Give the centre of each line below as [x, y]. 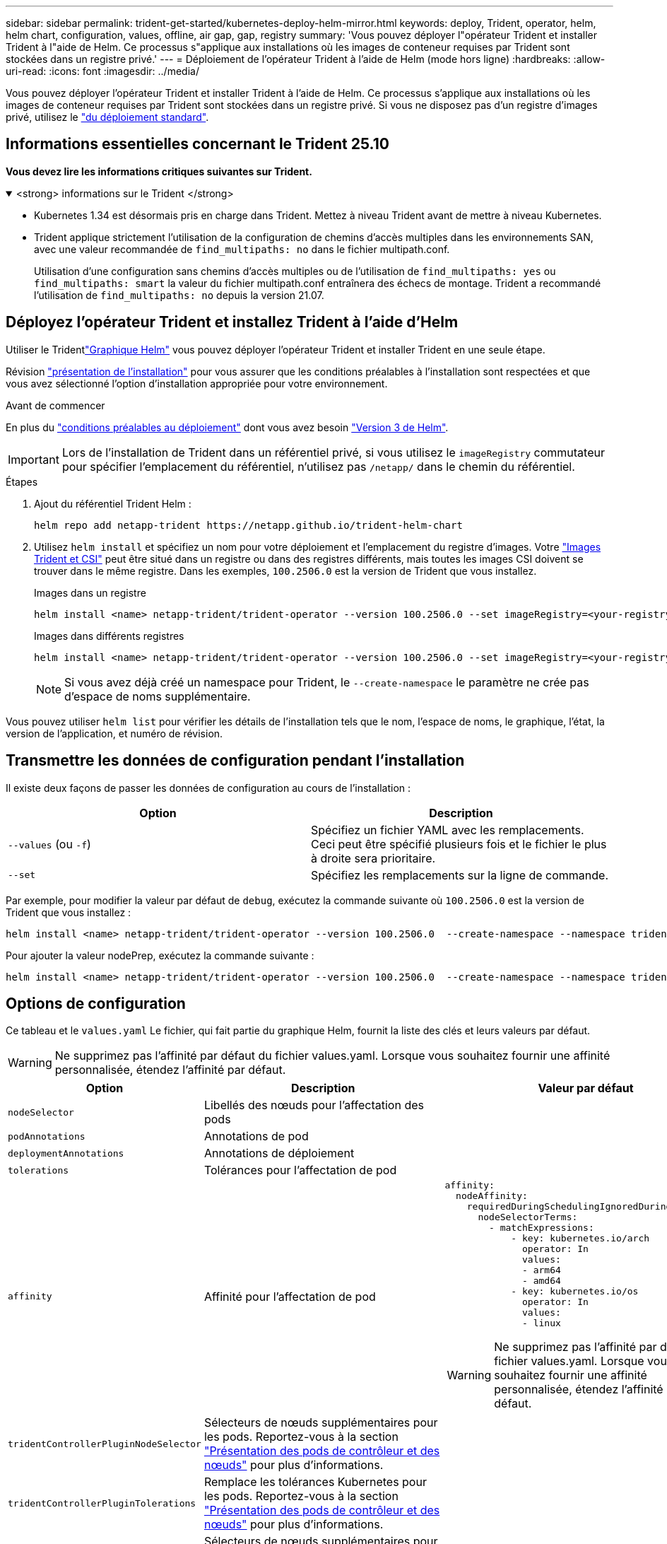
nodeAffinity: [492, 1196]
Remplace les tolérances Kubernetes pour [315, 1482]
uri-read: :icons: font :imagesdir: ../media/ [102, 71]
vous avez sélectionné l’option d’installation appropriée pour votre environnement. [197, 383]
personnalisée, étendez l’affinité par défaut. [170, 1070]
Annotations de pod [256, 1136]
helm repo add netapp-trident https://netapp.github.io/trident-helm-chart [248, 525]
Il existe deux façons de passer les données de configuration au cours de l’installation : [208, 788]
